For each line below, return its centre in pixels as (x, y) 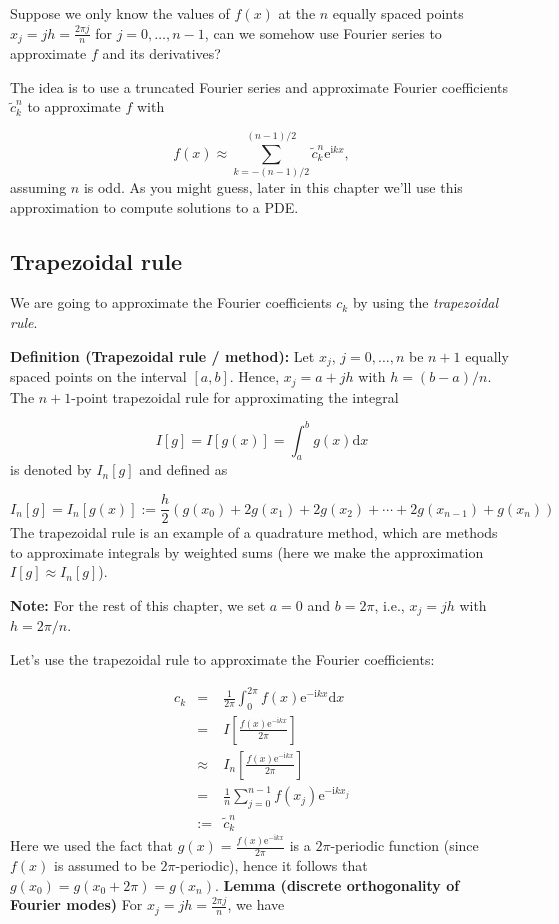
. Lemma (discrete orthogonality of (337, 884)
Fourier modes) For (76, 904)
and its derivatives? (161, 53)
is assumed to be (105, 865)
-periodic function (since (404, 845)
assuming (38, 187)
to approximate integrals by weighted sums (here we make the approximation (247, 551)
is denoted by (51, 469)
